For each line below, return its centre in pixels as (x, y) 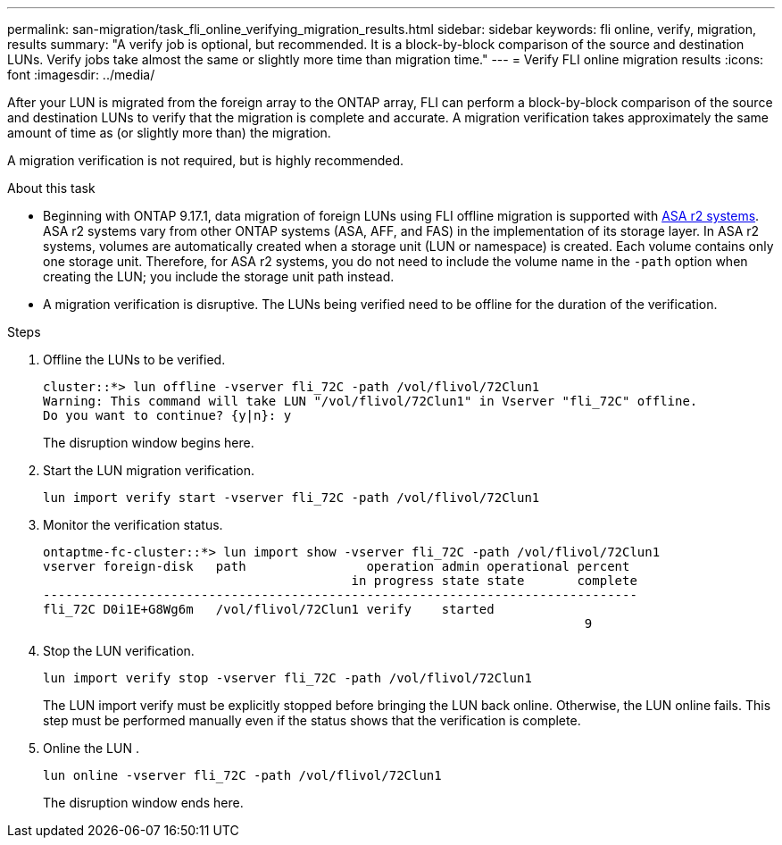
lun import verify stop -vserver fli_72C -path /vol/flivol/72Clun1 (287, 678)
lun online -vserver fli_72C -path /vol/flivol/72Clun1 (242, 775)
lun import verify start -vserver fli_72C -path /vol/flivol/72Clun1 (291, 498)
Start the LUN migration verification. (149, 470)
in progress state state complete (494, 581)
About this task (51, 188)
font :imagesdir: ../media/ (81, 75)
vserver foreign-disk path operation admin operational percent (337, 566)
